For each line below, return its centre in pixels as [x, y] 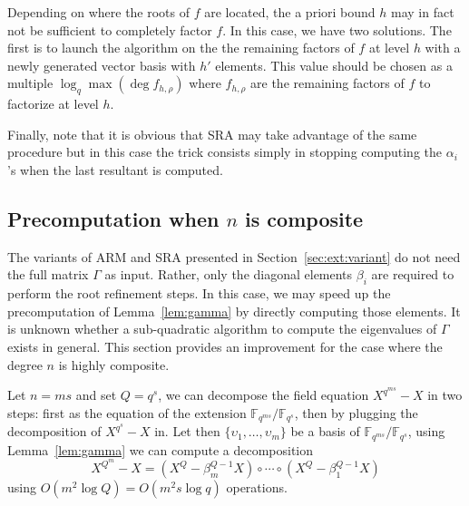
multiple [30, 83]
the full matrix [48, 274]
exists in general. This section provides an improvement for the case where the [225, 346]
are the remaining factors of [327, 83]
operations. [257, 487]
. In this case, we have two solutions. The [337, 29]
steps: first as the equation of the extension [127, 412]
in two [445, 395]
